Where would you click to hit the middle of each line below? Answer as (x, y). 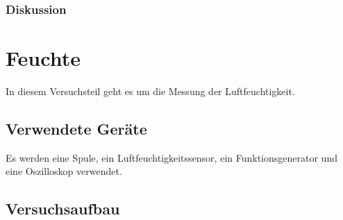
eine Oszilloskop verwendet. (64, 171)
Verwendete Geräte (76, 128)
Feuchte (43, 58)
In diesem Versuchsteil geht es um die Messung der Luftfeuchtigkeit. (150, 91)
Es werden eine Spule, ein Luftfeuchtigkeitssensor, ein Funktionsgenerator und (171, 157)
